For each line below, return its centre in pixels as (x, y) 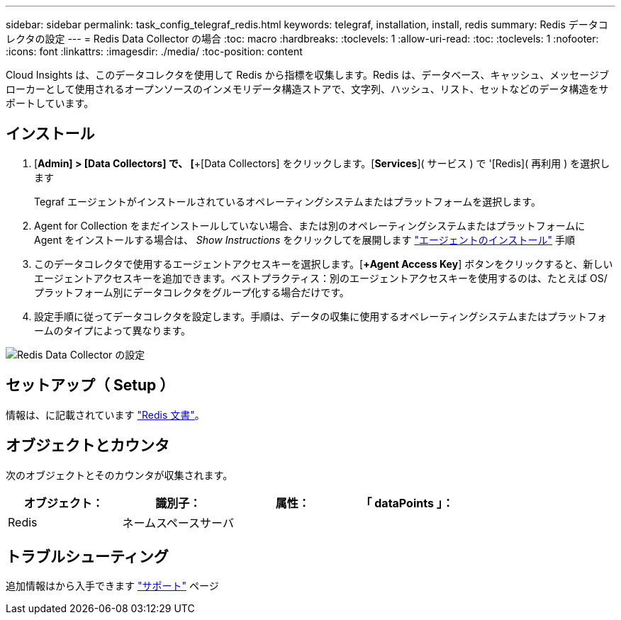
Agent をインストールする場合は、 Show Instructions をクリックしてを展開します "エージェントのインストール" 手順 (304, 239)
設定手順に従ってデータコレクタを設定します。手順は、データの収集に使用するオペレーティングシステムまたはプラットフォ (321, 316)
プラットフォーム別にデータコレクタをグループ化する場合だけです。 (192, 292)
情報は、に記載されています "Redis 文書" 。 (105, 415)
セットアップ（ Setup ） (90, 385)
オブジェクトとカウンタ (88, 446)
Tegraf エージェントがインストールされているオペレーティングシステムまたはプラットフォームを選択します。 (287, 201)
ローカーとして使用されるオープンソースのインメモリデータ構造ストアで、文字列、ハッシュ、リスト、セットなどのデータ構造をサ (307, 89)
